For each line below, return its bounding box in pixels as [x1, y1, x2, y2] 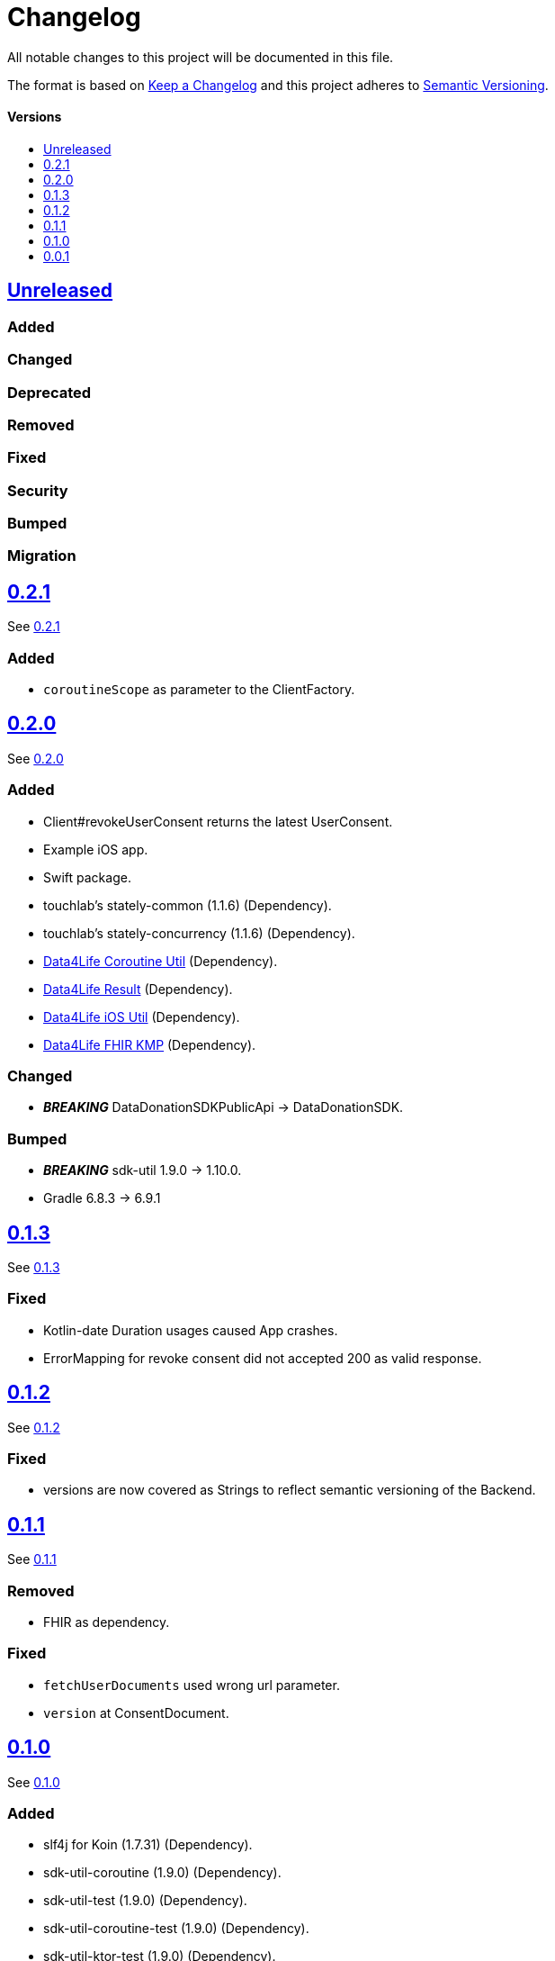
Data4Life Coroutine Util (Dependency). [43, 953, 278, 969]
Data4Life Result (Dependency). [43, 980, 233, 997]
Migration [7, 547, 76, 565]
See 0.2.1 [7, 619, 60, 635]
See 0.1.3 [7, 1259, 60, 1275]
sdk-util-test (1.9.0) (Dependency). [43, 1893, 247, 1909]
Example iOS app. [43, 841, 148, 857]
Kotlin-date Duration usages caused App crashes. [43, 1322, 338, 1338]
